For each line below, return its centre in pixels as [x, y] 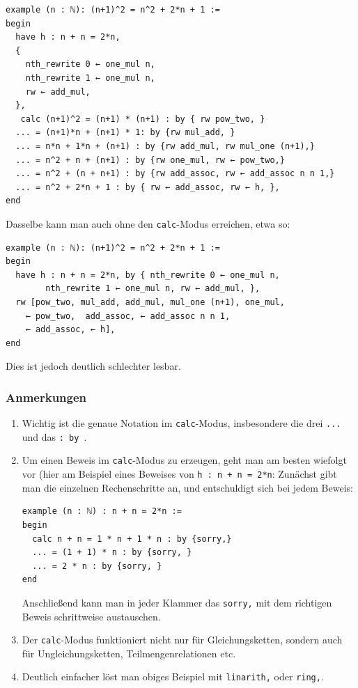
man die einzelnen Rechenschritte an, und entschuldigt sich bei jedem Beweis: [187, 487]
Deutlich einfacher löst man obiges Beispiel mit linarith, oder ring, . [173, 677]
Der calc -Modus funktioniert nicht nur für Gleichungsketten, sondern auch [182, 640]
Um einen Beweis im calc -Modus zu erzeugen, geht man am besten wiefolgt [184, 460]
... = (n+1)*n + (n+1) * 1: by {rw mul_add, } [125, 133]
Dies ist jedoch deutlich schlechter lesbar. [93, 366]
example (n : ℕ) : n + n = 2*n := [102, 511]
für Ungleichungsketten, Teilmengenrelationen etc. [129, 653]
